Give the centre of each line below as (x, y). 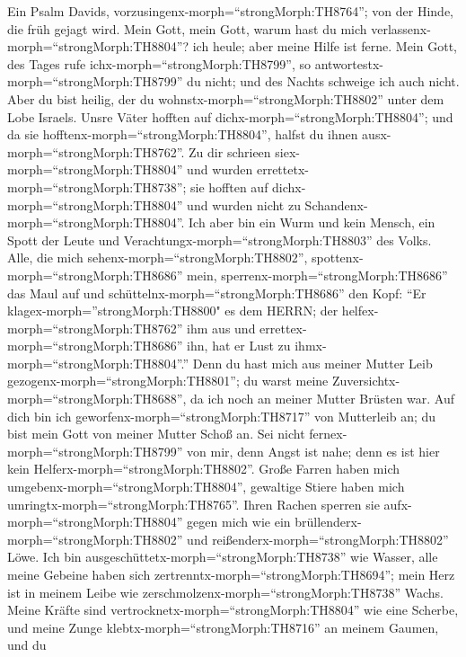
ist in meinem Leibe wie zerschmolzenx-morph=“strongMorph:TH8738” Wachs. (225, 592)
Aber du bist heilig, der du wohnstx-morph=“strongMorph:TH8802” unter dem (226, 98)
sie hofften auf (229, 186)
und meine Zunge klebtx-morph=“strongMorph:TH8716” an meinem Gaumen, (223, 627)
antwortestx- (349, 63)
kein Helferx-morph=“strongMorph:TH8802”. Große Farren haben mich (204, 469)
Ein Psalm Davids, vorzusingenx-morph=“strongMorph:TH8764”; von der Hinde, (230, 11)
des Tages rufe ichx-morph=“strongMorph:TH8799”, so (159, 63)
